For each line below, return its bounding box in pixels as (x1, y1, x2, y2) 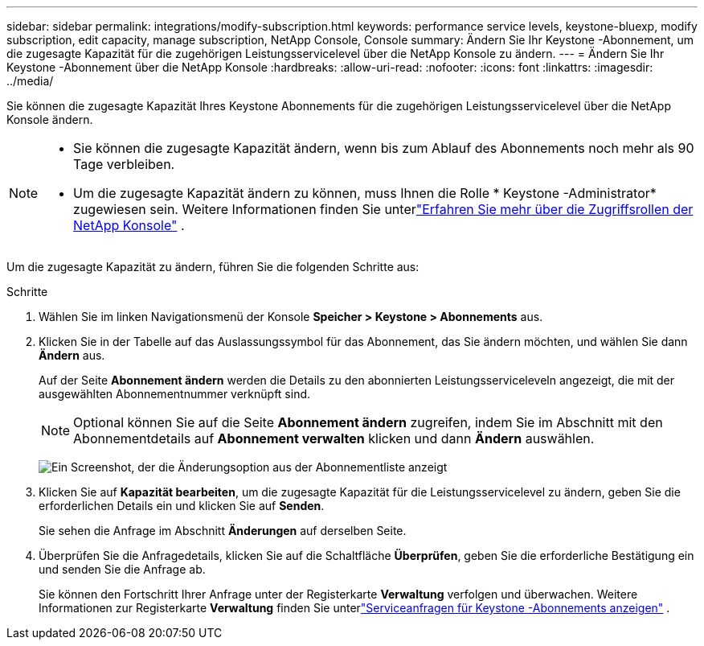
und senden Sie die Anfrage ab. (39, 562, 206, 576)
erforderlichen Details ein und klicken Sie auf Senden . (39, 499, 325, 512)
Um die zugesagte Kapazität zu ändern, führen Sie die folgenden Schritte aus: (6, 260, 420, 274)
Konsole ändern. (6, 113, 93, 126)
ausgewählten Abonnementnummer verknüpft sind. (39, 387, 311, 401)
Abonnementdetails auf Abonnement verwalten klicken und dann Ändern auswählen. (73, 430, 595, 446)
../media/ (6, 74, 54, 88)
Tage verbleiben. (73, 156, 175, 172)
